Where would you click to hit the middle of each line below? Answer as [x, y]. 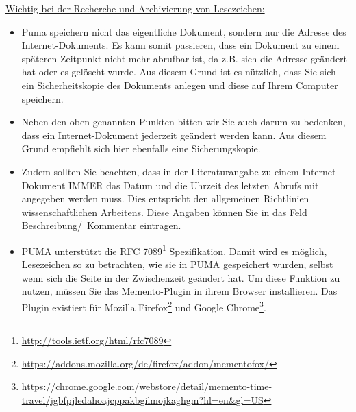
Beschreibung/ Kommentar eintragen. [101, 225]
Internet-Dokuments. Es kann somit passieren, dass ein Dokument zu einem [180, 45]
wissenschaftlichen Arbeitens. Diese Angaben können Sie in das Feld [164, 211]
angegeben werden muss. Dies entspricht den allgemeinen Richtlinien [165, 198]
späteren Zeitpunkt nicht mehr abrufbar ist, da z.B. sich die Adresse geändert [185, 58]
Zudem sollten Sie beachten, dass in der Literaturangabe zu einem [160, 171]
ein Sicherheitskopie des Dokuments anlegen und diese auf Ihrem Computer [180, 85]
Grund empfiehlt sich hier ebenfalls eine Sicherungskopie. [141, 148]
